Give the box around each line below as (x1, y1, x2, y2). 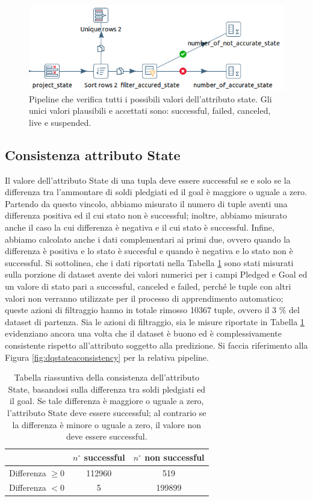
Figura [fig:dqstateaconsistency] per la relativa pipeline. (5, 350, 209, 363)
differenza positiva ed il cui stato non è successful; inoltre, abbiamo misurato (5, 209, 287, 222)
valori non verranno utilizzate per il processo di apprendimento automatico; (5, 291, 284, 304)
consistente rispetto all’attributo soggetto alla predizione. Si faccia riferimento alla (5, 338, 308, 351)
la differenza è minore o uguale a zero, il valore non (12, 418, 202, 431)
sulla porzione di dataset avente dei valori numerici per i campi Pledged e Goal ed (5, 268, 308, 281)
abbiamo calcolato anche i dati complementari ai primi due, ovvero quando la (5, 232, 291, 245)
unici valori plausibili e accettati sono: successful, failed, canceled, (29, 104, 271, 117)
